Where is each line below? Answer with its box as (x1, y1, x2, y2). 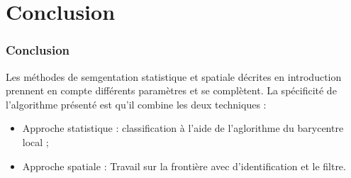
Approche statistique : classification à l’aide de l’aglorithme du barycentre (22, 121, 344, 135)
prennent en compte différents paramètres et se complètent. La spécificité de (6, 83, 337, 98)
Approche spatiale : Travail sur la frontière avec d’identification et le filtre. (22, 158, 346, 173)
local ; (22, 134, 49, 149)
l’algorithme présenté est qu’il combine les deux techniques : (6, 96, 267, 111)
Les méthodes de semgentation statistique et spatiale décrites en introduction (6, 69, 342, 84)
